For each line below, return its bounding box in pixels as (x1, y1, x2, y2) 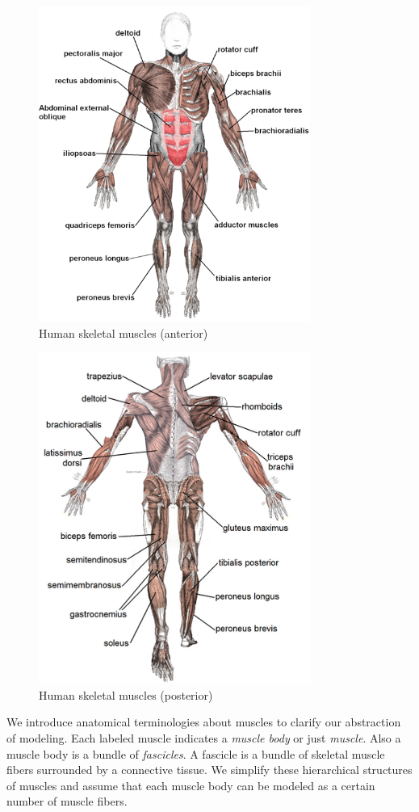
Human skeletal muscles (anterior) (39, 324, 208, 341)
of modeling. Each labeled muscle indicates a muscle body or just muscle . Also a (6, 729, 401, 746)
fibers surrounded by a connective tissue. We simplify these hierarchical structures (6, 761, 413, 778)
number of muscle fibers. (6, 793, 128, 810)
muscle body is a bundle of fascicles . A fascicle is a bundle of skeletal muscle (6, 745, 385, 762)
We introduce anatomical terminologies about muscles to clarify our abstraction (6, 713, 401, 730)
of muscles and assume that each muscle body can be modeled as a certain (6, 776, 375, 793)
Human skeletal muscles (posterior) (39, 686, 213, 703)
